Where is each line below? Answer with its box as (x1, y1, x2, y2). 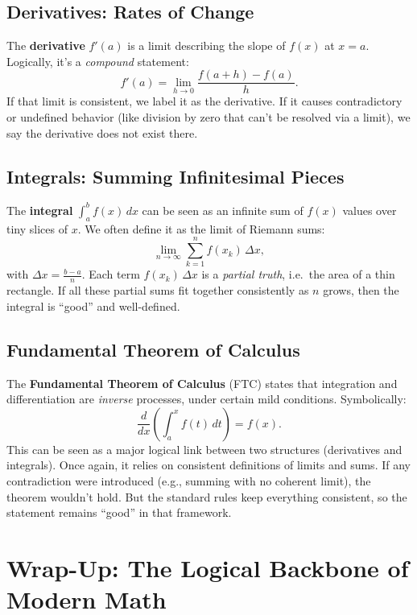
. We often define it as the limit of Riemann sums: (77, 220, 325, 237)
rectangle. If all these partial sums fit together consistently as (6, 282, 309, 299)
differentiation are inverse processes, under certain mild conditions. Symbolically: (6, 390, 407, 407)
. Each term (81, 266, 140, 283)
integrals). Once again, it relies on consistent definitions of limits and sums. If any (6, 456, 411, 473)
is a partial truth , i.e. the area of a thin (201, 266, 395, 283)
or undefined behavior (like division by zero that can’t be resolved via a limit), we (6, 109, 411, 126)
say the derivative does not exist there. (6, 124, 198, 141)
